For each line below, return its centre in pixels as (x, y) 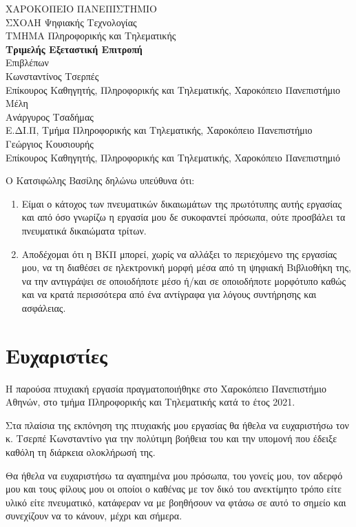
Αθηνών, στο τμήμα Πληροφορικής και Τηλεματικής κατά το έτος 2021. (150, 402)
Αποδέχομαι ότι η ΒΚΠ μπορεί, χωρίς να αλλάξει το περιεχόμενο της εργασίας (179, 253)
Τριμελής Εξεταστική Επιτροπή (74, 49)
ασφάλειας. (44, 307)
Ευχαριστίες (56, 355)
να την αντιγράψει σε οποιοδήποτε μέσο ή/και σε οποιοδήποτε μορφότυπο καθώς (184, 280)
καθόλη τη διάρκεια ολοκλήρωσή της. (81, 451)
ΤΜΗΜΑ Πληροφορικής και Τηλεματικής (91, 36)
